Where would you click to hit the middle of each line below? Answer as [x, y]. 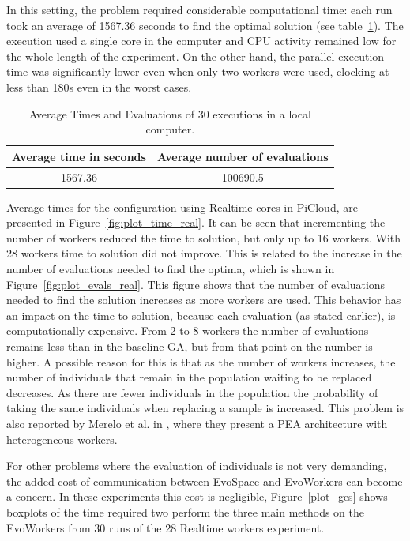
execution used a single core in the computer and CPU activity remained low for [201, 41]
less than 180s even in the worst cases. [99, 86]
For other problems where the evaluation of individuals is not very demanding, [197, 466]
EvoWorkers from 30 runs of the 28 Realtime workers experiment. [166, 527]
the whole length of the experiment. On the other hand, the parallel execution [196, 56]
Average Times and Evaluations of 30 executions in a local [170, 113]
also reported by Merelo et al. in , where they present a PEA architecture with [197, 423]
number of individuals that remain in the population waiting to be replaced [189, 377]
